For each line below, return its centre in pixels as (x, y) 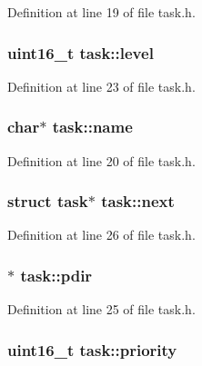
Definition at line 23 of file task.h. (101, 86)
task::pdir (56, 275)
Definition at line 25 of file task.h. (101, 309)
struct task (48, 201)
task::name (92, 127)
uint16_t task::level (81, 52)
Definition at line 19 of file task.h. (101, 12)
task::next (138, 201)
